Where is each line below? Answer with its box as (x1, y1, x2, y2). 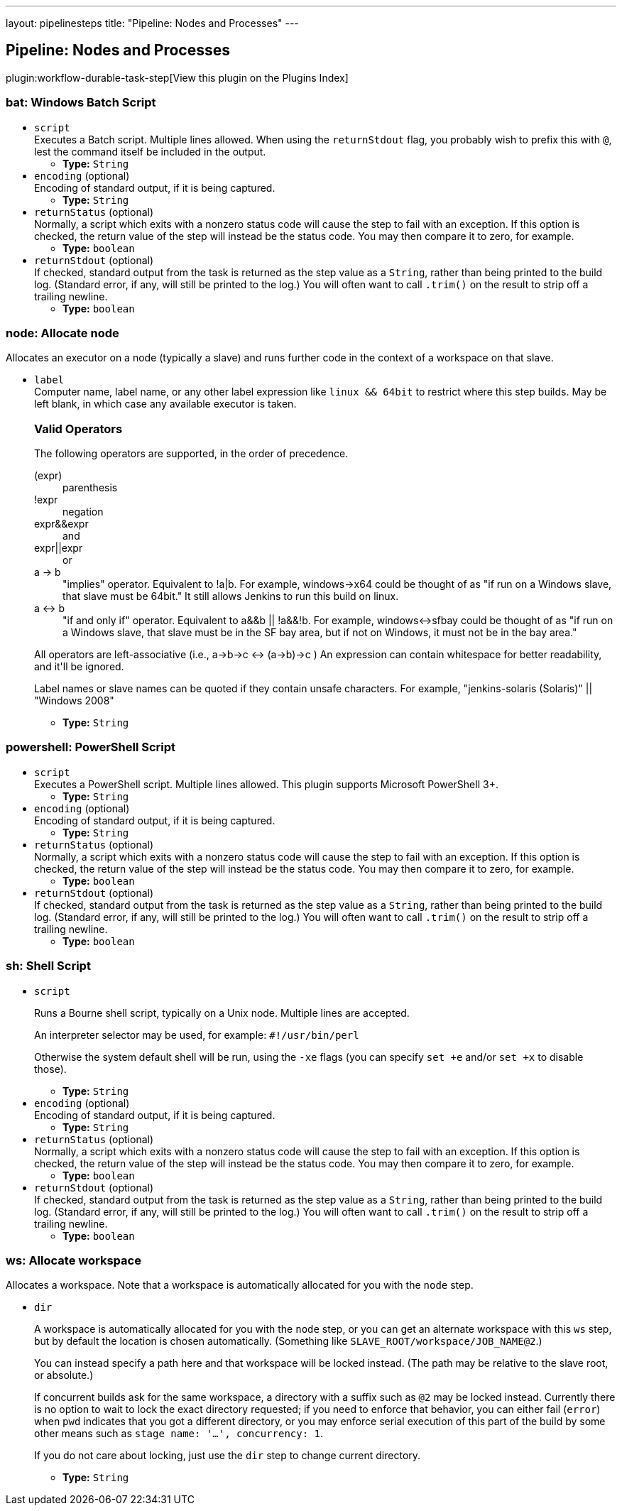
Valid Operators (34, 421, 123, 436)
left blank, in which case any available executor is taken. (34, 398, 297, 410)
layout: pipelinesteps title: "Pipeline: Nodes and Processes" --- (6, 17, 299, 29)
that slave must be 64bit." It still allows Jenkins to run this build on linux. (62, 590, 399, 603)
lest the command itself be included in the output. (34, 145, 266, 158)
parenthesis (62, 481, 118, 494)
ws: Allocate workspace (6, 1253, 141, 1267)
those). (34, 1062, 67, 1075)
